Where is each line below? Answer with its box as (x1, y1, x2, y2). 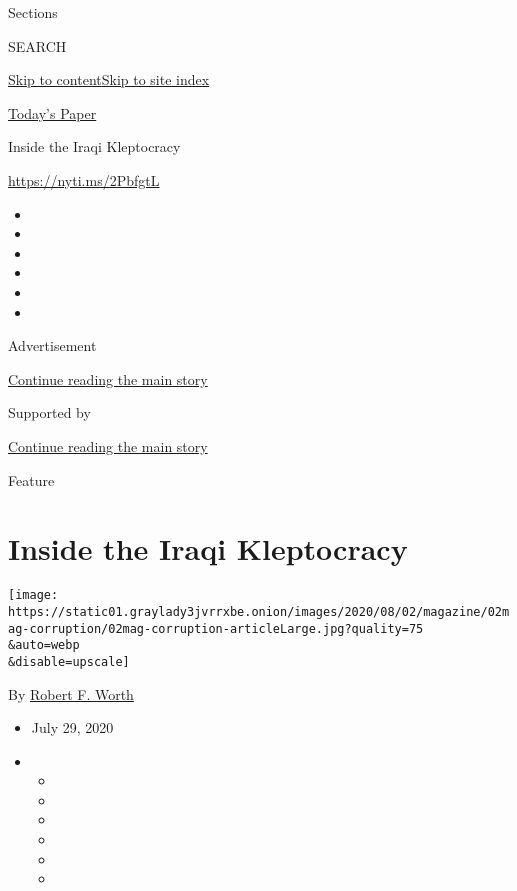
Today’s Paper (8, 102, 97, 123)
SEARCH (8, 35, 67, 56)
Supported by (8, 402, 91, 423)
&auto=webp (8, 638, 80, 653)
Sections (8, 2, 58, 22)
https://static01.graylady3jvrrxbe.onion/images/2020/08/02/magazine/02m (8, 604, 510, 619)
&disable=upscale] (8, 654, 130, 669)
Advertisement (8, 335, 97, 356)
